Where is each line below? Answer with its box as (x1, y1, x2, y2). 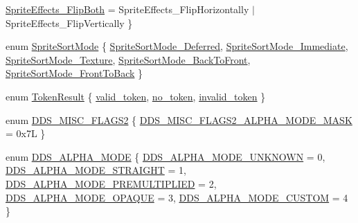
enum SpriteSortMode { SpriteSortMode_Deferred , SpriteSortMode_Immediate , (6, 39, 348, 53)
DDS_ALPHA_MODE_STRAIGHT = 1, (6, 163, 186, 177)
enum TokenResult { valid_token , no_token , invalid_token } (6, 89, 266, 103)
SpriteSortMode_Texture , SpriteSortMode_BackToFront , (6, 52, 251, 66)
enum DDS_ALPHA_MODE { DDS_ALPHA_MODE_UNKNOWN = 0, (6, 149, 325, 163)
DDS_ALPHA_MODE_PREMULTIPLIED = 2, (6, 176, 217, 190)
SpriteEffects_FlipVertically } (6, 15, 133, 30)
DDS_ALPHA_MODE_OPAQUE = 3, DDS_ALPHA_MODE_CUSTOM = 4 (6, 190, 348, 204)
